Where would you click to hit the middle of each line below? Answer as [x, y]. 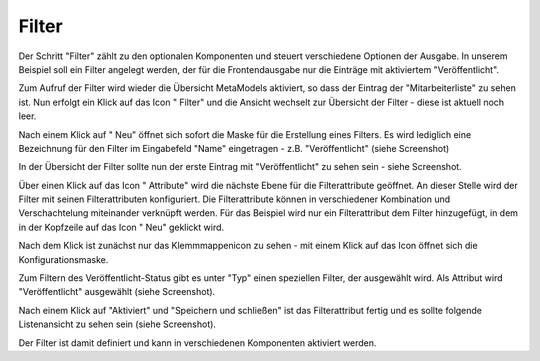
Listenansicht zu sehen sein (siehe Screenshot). [117, 324]
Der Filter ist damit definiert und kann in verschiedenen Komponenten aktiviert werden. [197, 342]
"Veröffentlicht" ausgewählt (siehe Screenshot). [117, 292]
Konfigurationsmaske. [63, 259]
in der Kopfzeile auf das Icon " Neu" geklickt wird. [121, 227]
